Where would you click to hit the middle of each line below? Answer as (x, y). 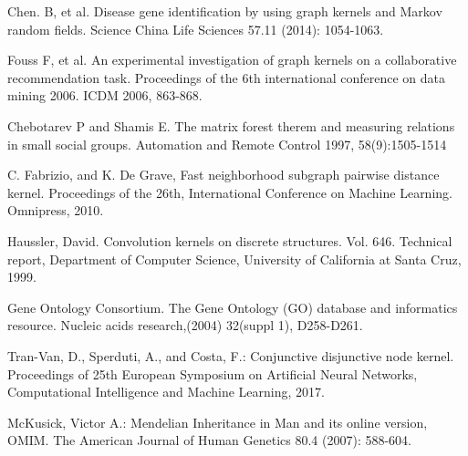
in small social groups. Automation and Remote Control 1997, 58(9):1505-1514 (227, 144)
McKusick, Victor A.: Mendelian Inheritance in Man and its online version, (218, 422)
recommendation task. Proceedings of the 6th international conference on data (227, 77)
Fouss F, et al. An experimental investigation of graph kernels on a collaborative (232, 60)
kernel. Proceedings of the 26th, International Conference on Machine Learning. (230, 192)
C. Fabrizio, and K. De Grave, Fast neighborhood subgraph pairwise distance (224, 175)
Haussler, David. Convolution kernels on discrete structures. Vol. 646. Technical (230, 240)
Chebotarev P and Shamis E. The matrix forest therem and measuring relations (231, 125)
